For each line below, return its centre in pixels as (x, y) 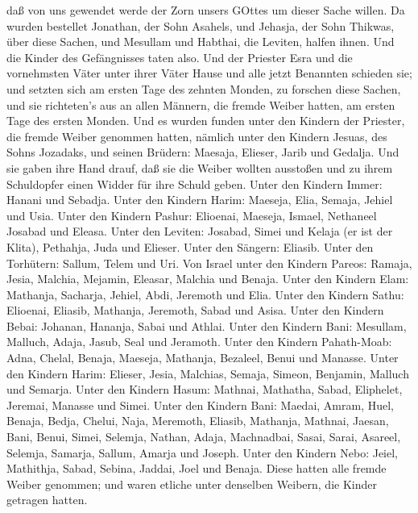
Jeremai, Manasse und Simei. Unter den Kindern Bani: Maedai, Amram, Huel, (200, 405)
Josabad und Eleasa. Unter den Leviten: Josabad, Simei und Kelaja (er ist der (200, 231)
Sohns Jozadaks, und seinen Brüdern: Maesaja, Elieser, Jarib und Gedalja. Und (203, 152)
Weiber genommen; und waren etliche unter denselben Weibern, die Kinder (192, 484)
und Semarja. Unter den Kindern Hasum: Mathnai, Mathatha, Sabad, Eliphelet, (205, 389)
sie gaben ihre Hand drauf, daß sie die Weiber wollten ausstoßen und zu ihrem (200, 167)
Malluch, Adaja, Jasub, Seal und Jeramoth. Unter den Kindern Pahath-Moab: (199, 342)
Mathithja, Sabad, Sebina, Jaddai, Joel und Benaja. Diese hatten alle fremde (197, 468)
